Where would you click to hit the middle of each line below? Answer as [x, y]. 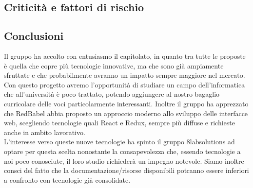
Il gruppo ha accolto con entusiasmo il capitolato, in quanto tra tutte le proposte [125, 56]
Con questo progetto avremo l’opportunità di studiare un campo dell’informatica [125, 84]
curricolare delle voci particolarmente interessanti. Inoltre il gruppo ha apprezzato [126, 103]
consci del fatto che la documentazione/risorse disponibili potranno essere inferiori [126, 170]
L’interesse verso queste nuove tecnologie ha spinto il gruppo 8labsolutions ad [119, 142]
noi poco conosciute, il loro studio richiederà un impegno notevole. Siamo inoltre [124, 161]
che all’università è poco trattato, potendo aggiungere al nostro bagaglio [112, 94]
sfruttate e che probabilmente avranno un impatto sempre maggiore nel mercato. [125, 75]
